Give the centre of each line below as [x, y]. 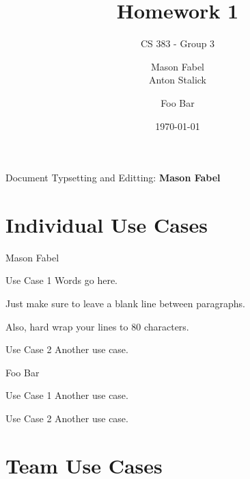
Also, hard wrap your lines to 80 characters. [97, 326]
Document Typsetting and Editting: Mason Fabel [113, 178]
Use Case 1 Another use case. [67, 395]
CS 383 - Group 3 [178, 43]
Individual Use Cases [107, 224]
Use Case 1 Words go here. [62, 280]
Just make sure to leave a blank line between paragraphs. [125, 303]
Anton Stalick [177, 80]
